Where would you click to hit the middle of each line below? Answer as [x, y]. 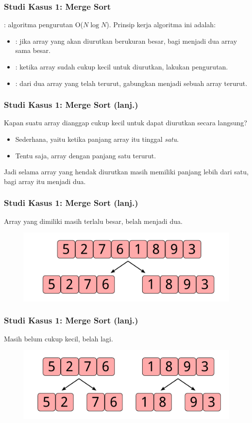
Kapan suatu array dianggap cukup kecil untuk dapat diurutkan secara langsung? [126, 123]
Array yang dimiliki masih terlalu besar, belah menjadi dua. [93, 221]
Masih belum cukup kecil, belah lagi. [59, 338]
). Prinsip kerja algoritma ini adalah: [161, 25]
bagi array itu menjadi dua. [45, 181]
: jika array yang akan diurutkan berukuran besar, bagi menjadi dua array [126, 41]
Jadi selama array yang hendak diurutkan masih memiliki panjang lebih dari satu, [126, 172]
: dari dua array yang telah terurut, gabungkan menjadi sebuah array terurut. [131, 83]
